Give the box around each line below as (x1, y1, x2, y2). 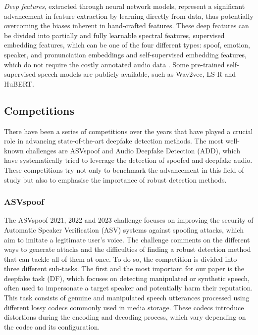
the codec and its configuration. (4, 321, 100, 332)
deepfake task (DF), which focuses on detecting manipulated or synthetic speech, (4, 273, 250, 283)
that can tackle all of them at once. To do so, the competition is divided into (4, 253, 237, 264)
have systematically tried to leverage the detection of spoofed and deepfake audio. (4, 155, 253, 165)
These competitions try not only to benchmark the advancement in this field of (4, 164, 244, 175)
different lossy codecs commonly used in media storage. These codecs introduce (4, 302, 244, 312)
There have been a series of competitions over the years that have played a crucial (4, 126, 253, 136)
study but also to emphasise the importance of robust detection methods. (4, 174, 227, 185)
